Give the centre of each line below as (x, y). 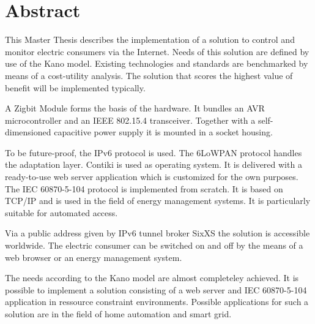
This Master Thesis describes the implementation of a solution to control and (150, 40)
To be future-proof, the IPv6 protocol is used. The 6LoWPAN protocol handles (154, 152)
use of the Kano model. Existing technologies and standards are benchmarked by (157, 63)
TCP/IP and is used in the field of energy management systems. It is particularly (158, 201)
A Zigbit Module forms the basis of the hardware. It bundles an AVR (135, 108)
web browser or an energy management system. (94, 257)
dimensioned (28, 132)
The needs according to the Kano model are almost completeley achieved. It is (152, 278)
